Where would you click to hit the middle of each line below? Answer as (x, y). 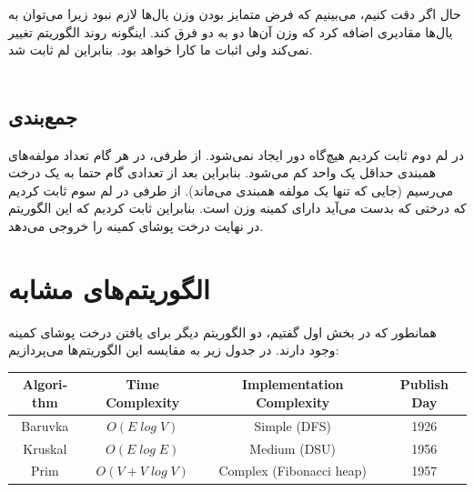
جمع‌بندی (43, 116)
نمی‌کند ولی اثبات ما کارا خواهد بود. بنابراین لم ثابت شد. (161, 50)
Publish (424, 384)
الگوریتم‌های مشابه (109, 288)
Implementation (293, 384)
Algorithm (45, 393)
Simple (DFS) (292, 425)
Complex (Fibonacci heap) (292, 471)
